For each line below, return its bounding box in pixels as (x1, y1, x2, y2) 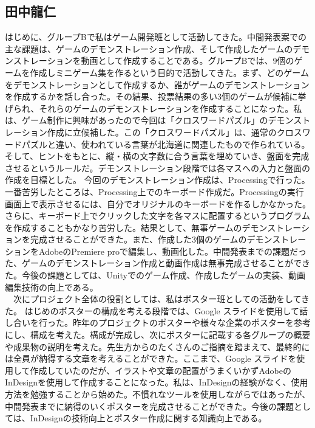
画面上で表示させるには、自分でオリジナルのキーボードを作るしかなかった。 (5, 197, 311, 210)
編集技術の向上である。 (5, 280, 98, 293)
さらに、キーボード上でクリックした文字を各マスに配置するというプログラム (5, 209, 310, 222)
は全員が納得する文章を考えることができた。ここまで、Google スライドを (5, 352, 297, 365)
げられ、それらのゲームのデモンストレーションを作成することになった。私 (5, 102, 302, 114)
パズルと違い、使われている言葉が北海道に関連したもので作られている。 (21, 137, 310, 150)
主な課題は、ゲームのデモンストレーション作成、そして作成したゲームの (5, 42, 293, 55)
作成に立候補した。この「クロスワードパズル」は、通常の (47, 125, 277, 138)
